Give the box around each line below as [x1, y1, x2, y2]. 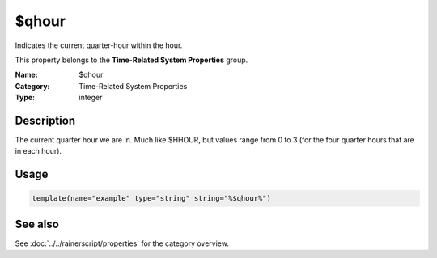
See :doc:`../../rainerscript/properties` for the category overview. [15, 239, 230, 248]
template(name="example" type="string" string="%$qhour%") [32, 194, 271, 203]
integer [78, 93, 103, 103]
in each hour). [15, 146, 62, 156]
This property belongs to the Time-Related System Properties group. [15, 55, 248, 65]
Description [15, 113, 76, 127]
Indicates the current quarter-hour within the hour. [15, 40, 183, 50]
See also [15, 217, 60, 231]
